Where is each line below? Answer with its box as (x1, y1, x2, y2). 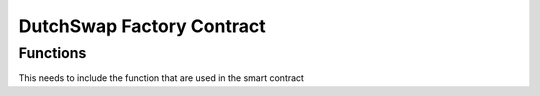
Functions (18, 44, 87, 62)
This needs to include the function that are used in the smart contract (18, 72, 305, 84)
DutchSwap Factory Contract (18, 15, 266, 37)
